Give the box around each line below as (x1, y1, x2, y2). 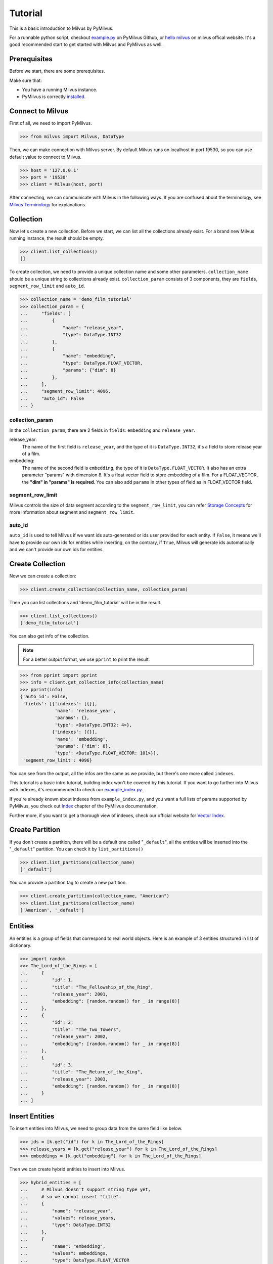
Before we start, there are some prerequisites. (9, 68, 106, 74)
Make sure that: (9, 77, 42, 83)
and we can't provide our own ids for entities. (9, 547, 104, 553)
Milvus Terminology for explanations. (9, 201, 86, 207)
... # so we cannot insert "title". (20, 1194, 121, 1199)
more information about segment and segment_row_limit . (9, 509, 135, 515)
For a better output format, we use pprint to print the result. (23, 656, 150, 662)
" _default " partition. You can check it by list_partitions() (9, 846, 144, 852)
